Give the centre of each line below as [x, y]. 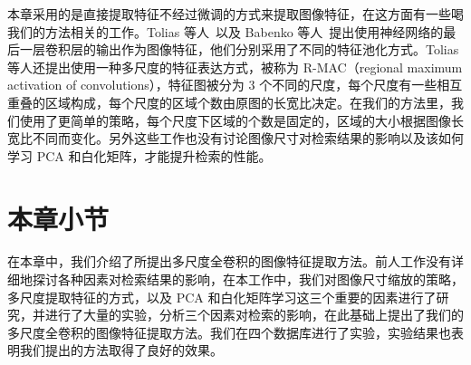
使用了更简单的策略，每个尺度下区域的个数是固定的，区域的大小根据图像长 [241, 120]
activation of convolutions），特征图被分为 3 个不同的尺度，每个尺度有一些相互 [235, 85]
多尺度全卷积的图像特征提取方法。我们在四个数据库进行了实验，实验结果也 [229, 332]
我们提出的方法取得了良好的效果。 [121, 350]
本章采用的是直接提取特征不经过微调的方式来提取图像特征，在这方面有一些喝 [235, 14]
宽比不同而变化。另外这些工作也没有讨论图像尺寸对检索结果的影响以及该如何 [235, 138]
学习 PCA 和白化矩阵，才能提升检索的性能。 [139, 155]
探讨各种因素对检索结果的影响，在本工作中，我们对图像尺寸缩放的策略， [248, 279]
